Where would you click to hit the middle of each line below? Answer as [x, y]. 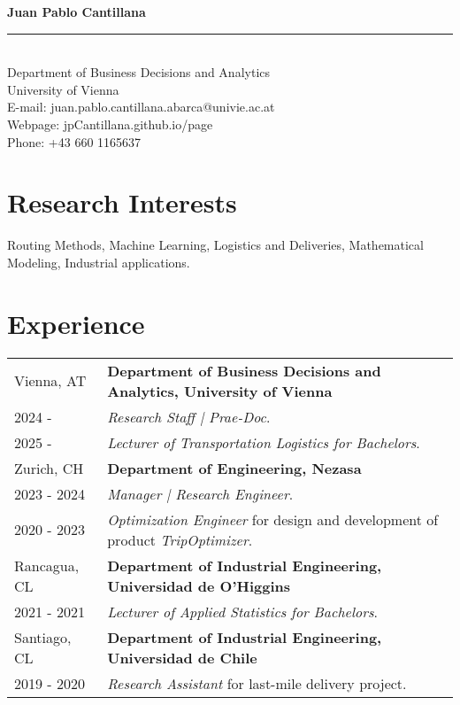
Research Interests [122, 202]
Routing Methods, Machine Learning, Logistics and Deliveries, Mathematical [215, 245]
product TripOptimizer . [180, 539]
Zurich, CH [49, 468]
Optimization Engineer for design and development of [273, 519]
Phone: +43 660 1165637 [74, 141]
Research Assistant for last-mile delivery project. [257, 683]
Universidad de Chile [182, 657]
